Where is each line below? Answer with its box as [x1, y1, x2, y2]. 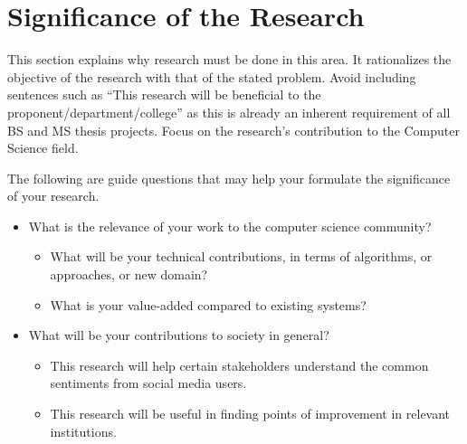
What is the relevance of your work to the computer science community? [28, 216, 432, 235]
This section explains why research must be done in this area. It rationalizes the [7, 50, 452, 69]
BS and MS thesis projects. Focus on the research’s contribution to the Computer [7, 120, 460, 139]
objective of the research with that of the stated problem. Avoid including [7, 67, 416, 86]
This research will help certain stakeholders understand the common [50, 355, 429, 374]
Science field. [7, 138, 79, 157]
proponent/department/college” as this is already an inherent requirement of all [7, 102, 451, 121]
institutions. [50, 421, 117, 440]
